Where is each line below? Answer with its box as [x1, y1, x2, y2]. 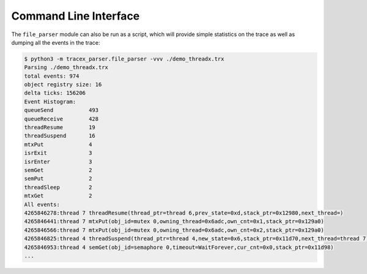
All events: [24, 201, 61, 208]
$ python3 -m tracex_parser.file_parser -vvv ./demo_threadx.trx [24, 55, 224, 62]
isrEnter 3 [24, 158, 92, 165]
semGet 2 [24, 167, 92, 174]
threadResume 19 [24, 124, 96, 131]
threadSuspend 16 [24, 132, 96, 139]
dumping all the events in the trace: [11, 39, 100, 46]
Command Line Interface [11, 9, 140, 23]
